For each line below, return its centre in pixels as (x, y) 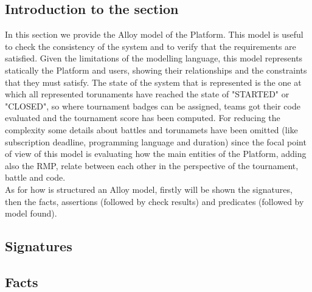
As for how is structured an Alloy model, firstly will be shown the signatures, (149, 189)
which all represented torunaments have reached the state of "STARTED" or (147, 94)
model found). (31, 213)
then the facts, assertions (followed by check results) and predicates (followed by (154, 201)
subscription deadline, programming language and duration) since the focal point (156, 141)
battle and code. (35, 177)
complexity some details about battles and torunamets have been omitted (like (151, 129)
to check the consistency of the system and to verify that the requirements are (151, 46)
